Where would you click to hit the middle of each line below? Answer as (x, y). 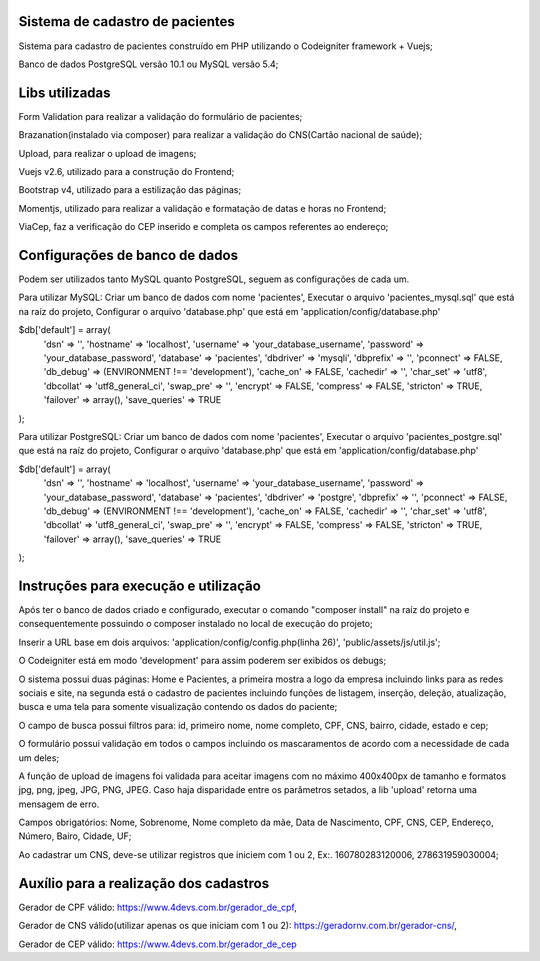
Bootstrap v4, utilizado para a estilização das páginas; (130, 190)
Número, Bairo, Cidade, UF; (75, 836)
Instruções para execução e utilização (140, 585)
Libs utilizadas (64, 92)
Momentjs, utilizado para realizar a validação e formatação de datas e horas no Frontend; (202, 208)
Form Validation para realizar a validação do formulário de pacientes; (160, 116)
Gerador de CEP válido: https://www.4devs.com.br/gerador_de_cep (157, 944)
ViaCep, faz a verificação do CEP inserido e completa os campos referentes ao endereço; (203, 227)
